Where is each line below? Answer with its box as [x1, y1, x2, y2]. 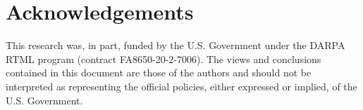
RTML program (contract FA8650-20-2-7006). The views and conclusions [6, 51, 321, 66]
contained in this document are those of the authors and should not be [6, 65, 312, 80]
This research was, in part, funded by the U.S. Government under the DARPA [6, 38, 345, 53]
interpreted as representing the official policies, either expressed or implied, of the [6, 78, 357, 93]
